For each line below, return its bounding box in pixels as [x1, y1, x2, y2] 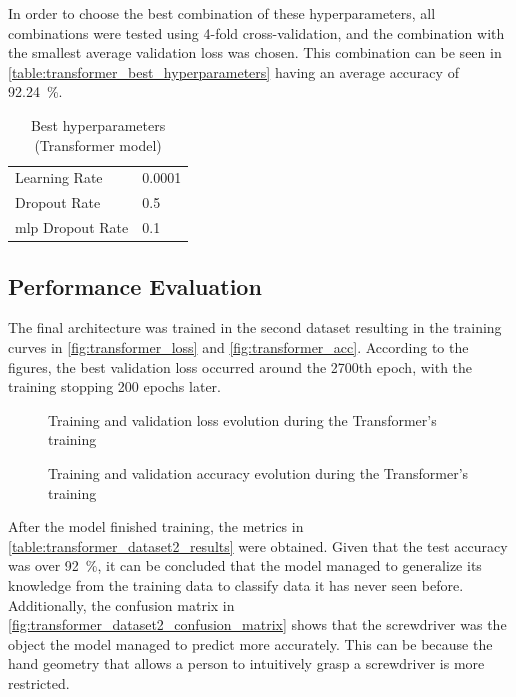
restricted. [8, 672, 70, 693]
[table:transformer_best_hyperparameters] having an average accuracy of [8, 61, 459, 82]
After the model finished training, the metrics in [8, 516, 304, 537]
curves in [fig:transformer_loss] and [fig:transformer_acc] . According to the [8, 336, 469, 357]
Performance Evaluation [8, 270, 262, 301]
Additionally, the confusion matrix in [8, 594, 235, 615]
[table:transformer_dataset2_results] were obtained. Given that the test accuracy [8, 535, 508, 556]
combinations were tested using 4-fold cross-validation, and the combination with [8, 22, 505, 43]
